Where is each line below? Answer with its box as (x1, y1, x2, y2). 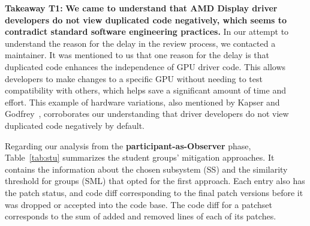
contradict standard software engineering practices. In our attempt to (5, 25, 289, 38)
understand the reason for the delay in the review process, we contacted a (5, 37, 276, 49)
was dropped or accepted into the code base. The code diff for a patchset (5, 198, 272, 210)
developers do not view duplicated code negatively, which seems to (5, 13, 287, 26)
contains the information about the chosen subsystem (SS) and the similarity (5, 162, 288, 175)
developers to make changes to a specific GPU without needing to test (5, 72, 263, 85)
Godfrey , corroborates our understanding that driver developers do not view (5, 107, 289, 120)
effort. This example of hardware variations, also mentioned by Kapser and (5, 95, 280, 108)
